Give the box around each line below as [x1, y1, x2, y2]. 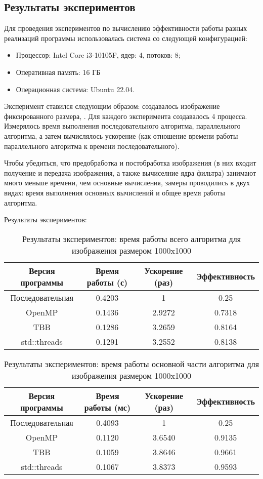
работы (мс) [84, 401, 131, 413]
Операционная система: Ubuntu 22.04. [16, 84, 135, 94]
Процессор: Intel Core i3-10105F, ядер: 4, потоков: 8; [16, 50, 181, 60]
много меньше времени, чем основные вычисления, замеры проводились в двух [4, 177, 250, 188]
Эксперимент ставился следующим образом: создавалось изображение [4, 101, 220, 111]
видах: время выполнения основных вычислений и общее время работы [4, 187, 225, 197]
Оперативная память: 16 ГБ [16, 66, 101, 77]
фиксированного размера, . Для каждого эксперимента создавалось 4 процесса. [4, 110, 247, 121]
